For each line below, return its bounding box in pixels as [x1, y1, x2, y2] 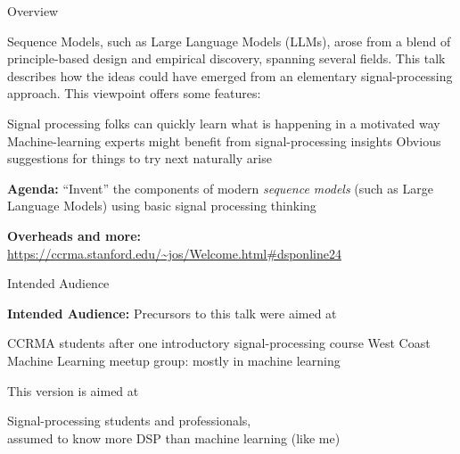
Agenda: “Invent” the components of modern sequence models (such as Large [7, 178, 433, 197]
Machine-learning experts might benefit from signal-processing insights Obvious [7, 131, 441, 150]
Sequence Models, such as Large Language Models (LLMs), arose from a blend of [7, 31, 451, 50]
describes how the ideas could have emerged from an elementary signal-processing [7, 66, 453, 85]
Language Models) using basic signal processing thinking [7, 196, 316, 215]
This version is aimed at [7, 381, 139, 400]
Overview [7, 2, 59, 20]
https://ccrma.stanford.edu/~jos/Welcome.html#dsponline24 [7, 244, 341, 262]
